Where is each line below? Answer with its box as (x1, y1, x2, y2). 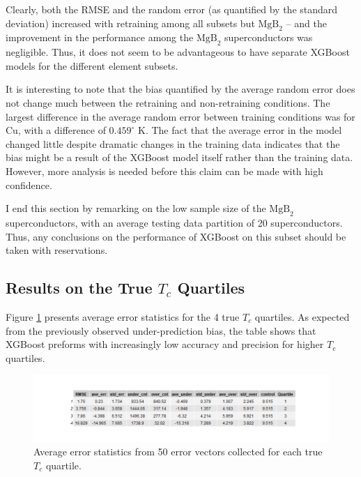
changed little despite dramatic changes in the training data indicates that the (6, 136, 340, 151)
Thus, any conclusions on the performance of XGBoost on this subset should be (6, 229, 346, 243)
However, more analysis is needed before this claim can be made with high (6, 163, 323, 178)
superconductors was (224, 30, 313, 45)
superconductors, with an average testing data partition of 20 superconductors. (6, 215, 343, 229)
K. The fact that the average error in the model (137, 123, 342, 137)
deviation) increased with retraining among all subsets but (6, 15, 255, 30)
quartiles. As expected (254, 309, 350, 324)
